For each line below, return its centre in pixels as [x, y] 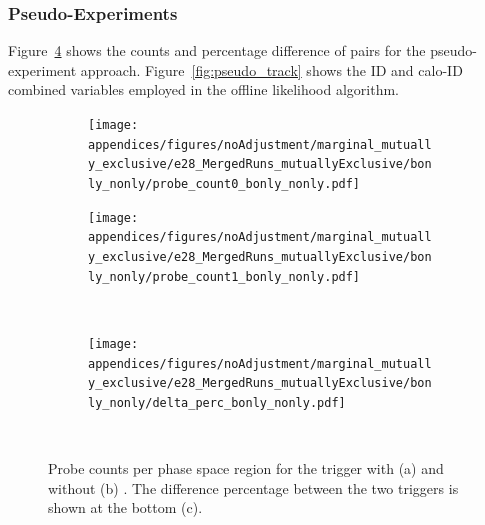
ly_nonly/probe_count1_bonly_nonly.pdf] [224, 276]
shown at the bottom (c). [125, 507]
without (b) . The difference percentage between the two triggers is [253, 487]
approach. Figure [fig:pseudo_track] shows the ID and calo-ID [271, 69]
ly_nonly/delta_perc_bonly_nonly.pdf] [217, 402]
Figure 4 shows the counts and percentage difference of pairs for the [217, 50]
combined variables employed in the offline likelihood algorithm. [204, 89]
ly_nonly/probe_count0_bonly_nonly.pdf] [224, 183]
